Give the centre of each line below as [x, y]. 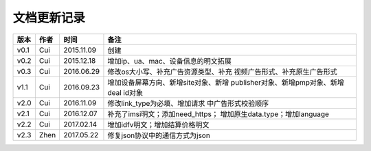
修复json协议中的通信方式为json [159, 135]
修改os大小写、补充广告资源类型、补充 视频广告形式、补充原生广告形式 [222, 72]
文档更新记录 [49, 18]
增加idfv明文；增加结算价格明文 [158, 124]
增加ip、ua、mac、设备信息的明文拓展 [169, 61]
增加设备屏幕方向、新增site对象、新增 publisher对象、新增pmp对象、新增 [226, 82]
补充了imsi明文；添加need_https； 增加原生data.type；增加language [218, 114]
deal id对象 [125, 92]
